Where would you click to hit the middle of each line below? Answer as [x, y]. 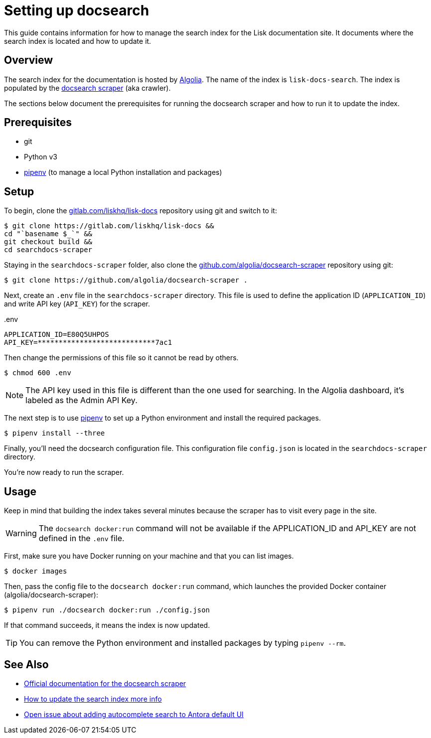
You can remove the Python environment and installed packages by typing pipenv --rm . [183, 643]
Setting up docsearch [77, 10]
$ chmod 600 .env [38, 373]
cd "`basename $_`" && [48, 234]
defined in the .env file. [81, 538]
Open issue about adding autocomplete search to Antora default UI [134, 714]
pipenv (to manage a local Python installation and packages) [123, 172]
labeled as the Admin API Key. [81, 400]
